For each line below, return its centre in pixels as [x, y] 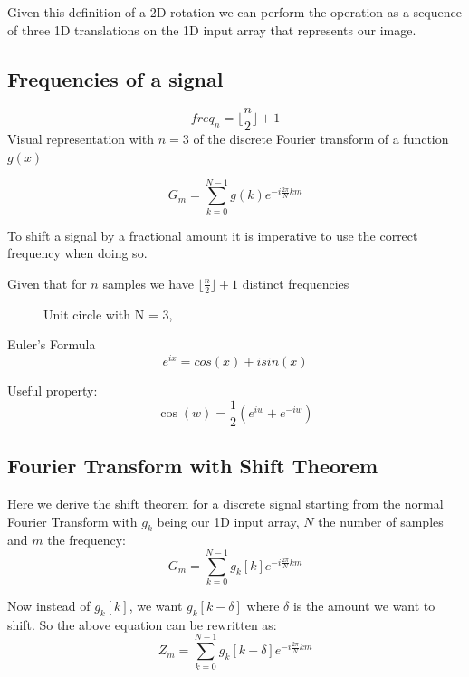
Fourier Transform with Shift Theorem [193, 466]
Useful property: [53, 391]
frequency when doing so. [77, 253]
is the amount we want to [364, 606]
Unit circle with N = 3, [108, 314]
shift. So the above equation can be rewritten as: [142, 624]
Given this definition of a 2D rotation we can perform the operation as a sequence [234, 12]
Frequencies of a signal [115, 78]
